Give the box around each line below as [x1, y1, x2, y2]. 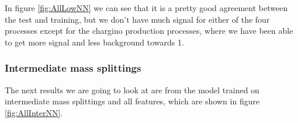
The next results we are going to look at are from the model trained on [5, 83, 259, 96]
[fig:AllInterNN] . [5, 106, 63, 118]
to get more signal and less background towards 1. [5, 36, 184, 48]
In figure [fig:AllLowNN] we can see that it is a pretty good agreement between [5, 2, 288, 13]
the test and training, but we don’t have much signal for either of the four [5, 13, 270, 25]
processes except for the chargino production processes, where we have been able [5, 24, 293, 37]
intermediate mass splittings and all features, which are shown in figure [5, 95, 260, 107]
